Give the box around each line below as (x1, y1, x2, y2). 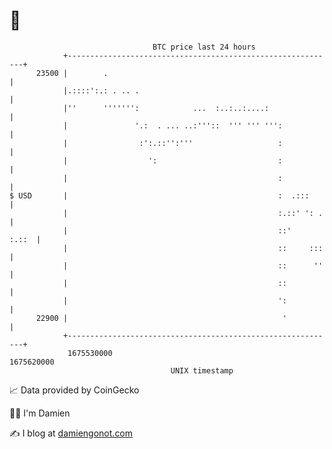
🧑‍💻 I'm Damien (9, 407, 71, 419)
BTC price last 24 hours (152, 42, 256, 52)
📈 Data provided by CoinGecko (9, 384, 140, 396)
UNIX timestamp (170, 365, 234, 376)
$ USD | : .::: (9, 190, 310, 201)
